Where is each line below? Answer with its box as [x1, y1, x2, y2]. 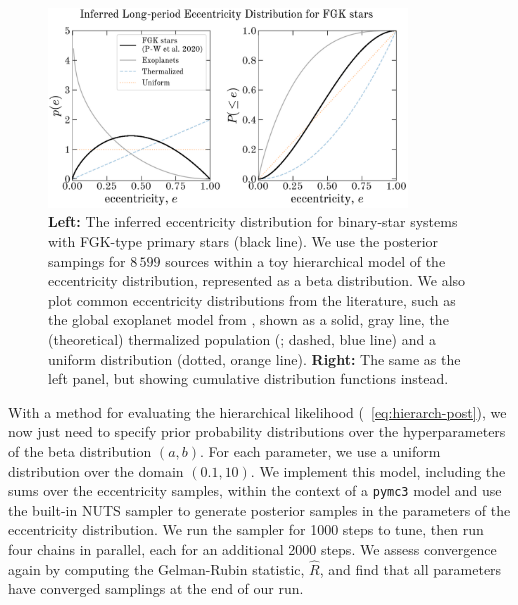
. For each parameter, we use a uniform [200, 441, 441, 462]
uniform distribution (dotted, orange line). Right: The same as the [48, 348, 461, 369]
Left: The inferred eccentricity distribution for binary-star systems [48, 211, 458, 232]
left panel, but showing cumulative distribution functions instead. [48, 368, 449, 389]
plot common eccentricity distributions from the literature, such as [48, 289, 456, 310]
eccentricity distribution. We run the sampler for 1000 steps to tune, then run [8, 519, 484, 540]
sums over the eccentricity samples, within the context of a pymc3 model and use [8, 480, 502, 501]
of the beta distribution [8, 441, 152, 462]
